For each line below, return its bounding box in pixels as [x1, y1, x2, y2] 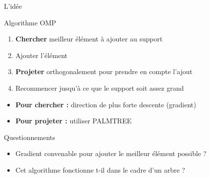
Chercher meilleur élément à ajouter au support [15, 34, 163, 44]
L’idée [4, 1, 22, 11]
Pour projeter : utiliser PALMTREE [15, 116, 132, 126]
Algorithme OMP [4, 17, 56, 27]
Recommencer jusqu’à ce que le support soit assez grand [15, 82, 184, 93]
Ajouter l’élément [15, 50, 68, 60]
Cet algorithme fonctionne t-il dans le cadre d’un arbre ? [15, 164, 185, 175]
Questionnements [4, 132, 55, 142]
